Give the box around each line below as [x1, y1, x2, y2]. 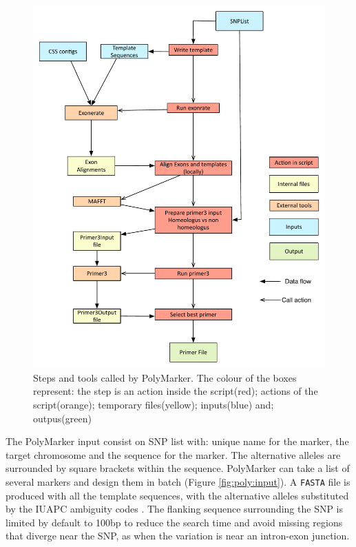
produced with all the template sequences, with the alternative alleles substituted [6, 488, 349, 502]
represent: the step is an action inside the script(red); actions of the [33, 384, 318, 398]
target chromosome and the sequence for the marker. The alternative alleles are [6, 447, 341, 462]
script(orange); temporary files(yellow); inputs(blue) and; [33, 398, 274, 412]
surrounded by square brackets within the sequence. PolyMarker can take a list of [6, 461, 350, 475]
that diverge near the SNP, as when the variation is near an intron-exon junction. [6, 528, 350, 543]
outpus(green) [33, 411, 92, 425]
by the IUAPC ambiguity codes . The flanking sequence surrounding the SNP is [6, 502, 344, 516]
